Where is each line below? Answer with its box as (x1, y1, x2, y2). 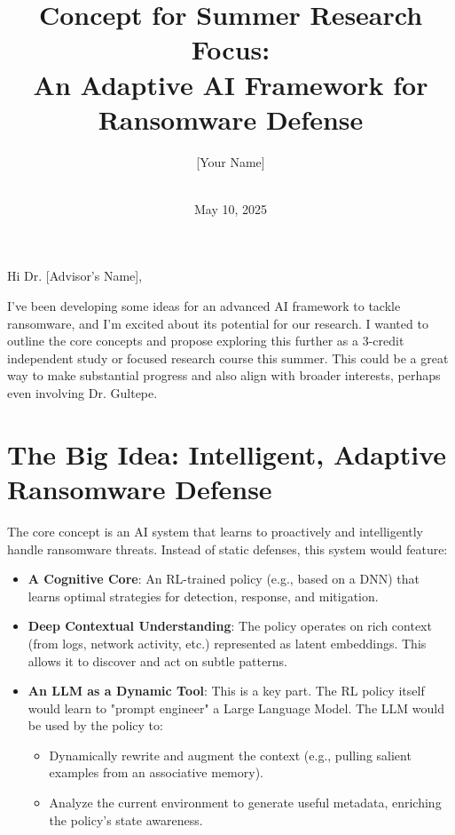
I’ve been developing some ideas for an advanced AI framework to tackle (7, 297, 401, 315)
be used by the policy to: (27, 716, 163, 735)
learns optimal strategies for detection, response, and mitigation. (27, 586, 379, 605)
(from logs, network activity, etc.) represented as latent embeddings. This (27, 633, 427, 652)
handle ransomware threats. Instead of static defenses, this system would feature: (7, 539, 448, 558)
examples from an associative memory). (49, 763, 263, 782)
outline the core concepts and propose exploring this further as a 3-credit (7, 331, 404, 350)
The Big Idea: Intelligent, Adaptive (7, 435, 447, 472)
